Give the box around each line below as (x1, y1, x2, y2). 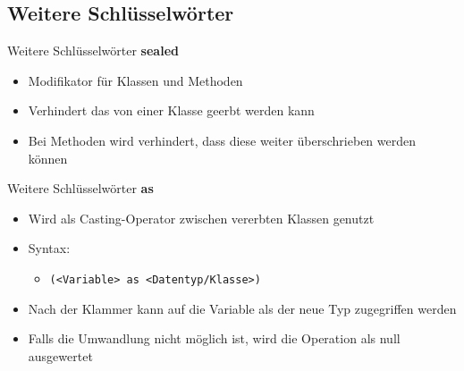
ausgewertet (28, 346, 93, 365)
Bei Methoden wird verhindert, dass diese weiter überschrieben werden (28, 131, 417, 149)
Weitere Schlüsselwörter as (7, 179, 154, 198)
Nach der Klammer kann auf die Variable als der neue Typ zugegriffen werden (28, 299, 457, 317)
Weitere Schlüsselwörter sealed (7, 41, 179, 60)
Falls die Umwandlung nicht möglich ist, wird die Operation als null (28, 329, 401, 348)
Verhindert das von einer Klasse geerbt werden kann (28, 101, 315, 120)
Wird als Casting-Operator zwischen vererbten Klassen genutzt (28, 208, 375, 227)
